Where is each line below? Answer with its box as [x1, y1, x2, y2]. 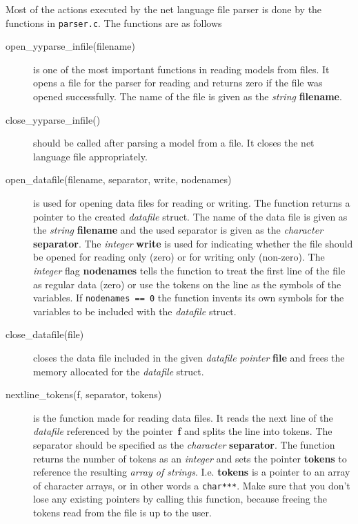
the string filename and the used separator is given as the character [33, 223, 324, 237]
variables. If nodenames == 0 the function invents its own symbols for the [33, 290, 344, 305]
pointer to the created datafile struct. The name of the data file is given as [33, 209, 348, 223]
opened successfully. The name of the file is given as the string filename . [33, 89, 342, 104]
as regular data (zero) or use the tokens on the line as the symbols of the [33, 277, 341, 291]
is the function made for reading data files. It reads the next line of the [33, 410, 333, 424]
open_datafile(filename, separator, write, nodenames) [6, 172, 232, 187]
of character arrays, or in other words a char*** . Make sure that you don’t [33, 478, 350, 492]
